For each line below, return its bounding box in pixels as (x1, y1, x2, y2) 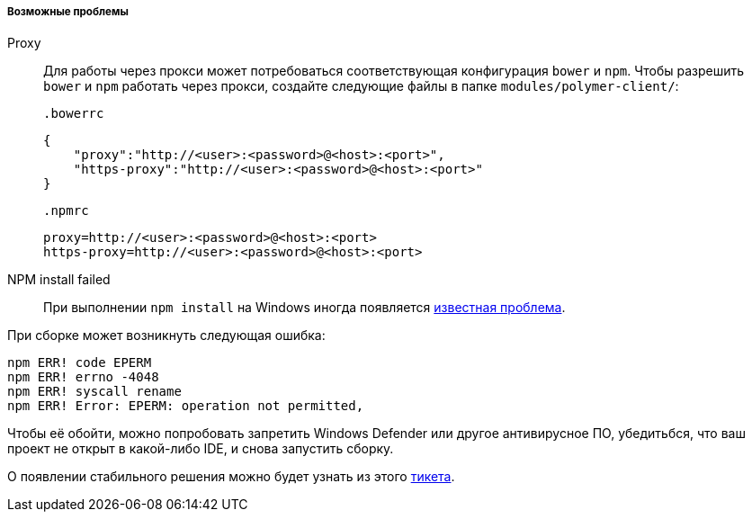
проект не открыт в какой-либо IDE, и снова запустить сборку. (7, 441, 394, 457)
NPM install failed (7, 272, 111, 288)
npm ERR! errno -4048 (7, 370, 159, 385)
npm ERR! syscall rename (7, 384, 182, 399)
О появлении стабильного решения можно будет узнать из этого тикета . (7, 469, 455, 485)
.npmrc (43, 203, 89, 219)
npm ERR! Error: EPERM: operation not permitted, (7, 398, 364, 414)
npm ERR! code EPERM (7, 355, 152, 371)
